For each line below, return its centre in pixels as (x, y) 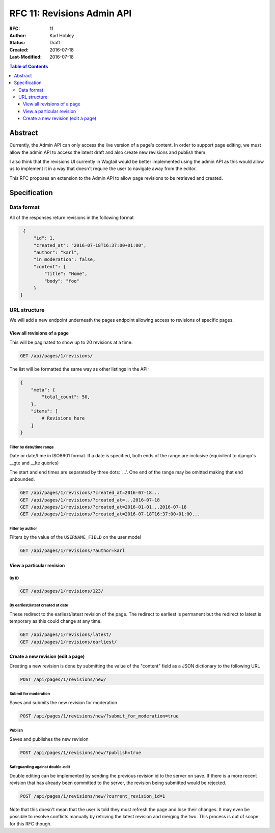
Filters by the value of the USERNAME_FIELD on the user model (75, 537)
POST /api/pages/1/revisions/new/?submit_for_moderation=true (99, 716)
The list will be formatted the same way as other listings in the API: (79, 369)
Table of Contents (29, 66)
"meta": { (43, 390)
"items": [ (44, 411)
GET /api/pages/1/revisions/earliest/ (68, 642)
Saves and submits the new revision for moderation (63, 702)
